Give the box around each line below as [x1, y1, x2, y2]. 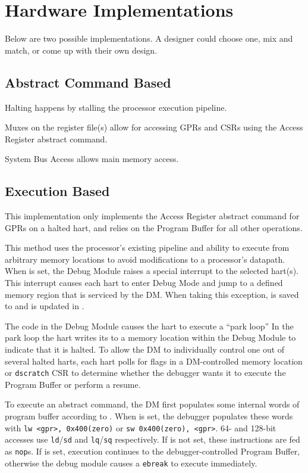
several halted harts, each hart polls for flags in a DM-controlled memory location [5, 354, 303, 367]
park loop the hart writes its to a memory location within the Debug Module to [5, 331, 296, 344]
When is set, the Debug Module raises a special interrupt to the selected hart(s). [5, 264, 298, 277]
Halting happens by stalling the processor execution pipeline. [5, 101, 227, 113]
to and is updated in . [5, 300, 84, 312]
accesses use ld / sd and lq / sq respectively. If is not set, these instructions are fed [5, 433, 300, 446]
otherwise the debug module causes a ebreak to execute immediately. [5, 456, 257, 469]
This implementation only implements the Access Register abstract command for [5, 210, 300, 222]
